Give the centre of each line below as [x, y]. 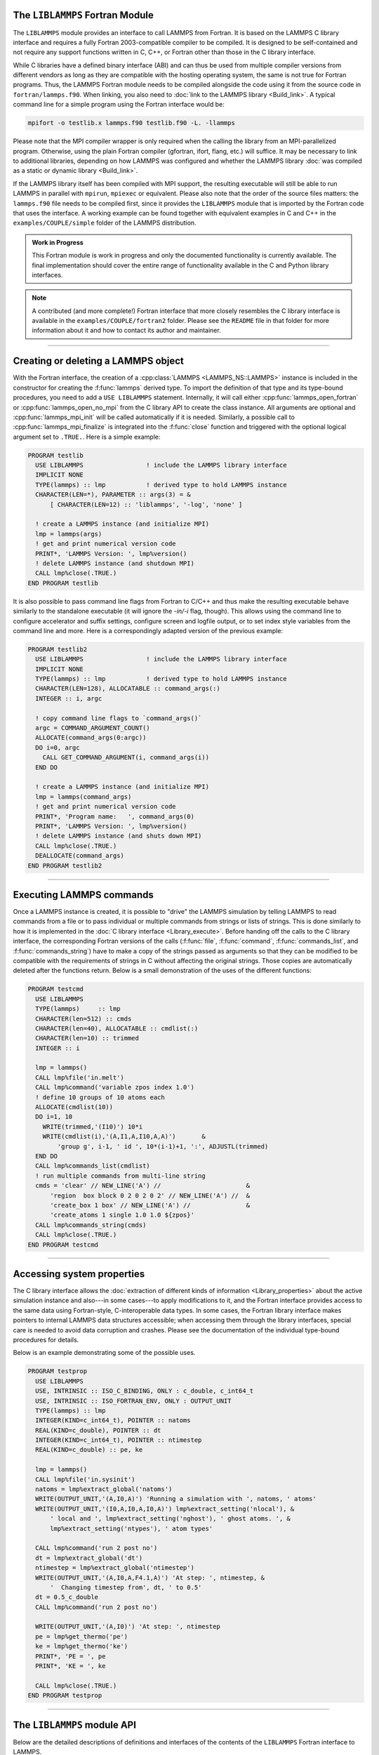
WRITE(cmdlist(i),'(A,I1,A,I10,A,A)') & [124, 1137]
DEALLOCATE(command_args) [80, 856]
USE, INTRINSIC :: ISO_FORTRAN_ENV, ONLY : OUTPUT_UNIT [133, 1401]
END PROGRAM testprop [65, 1696]
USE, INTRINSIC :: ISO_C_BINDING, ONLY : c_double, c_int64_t [145, 1391]
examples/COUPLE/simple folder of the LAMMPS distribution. [105, 223]
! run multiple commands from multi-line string [121, 1175]
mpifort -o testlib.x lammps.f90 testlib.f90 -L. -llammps [131, 123]
